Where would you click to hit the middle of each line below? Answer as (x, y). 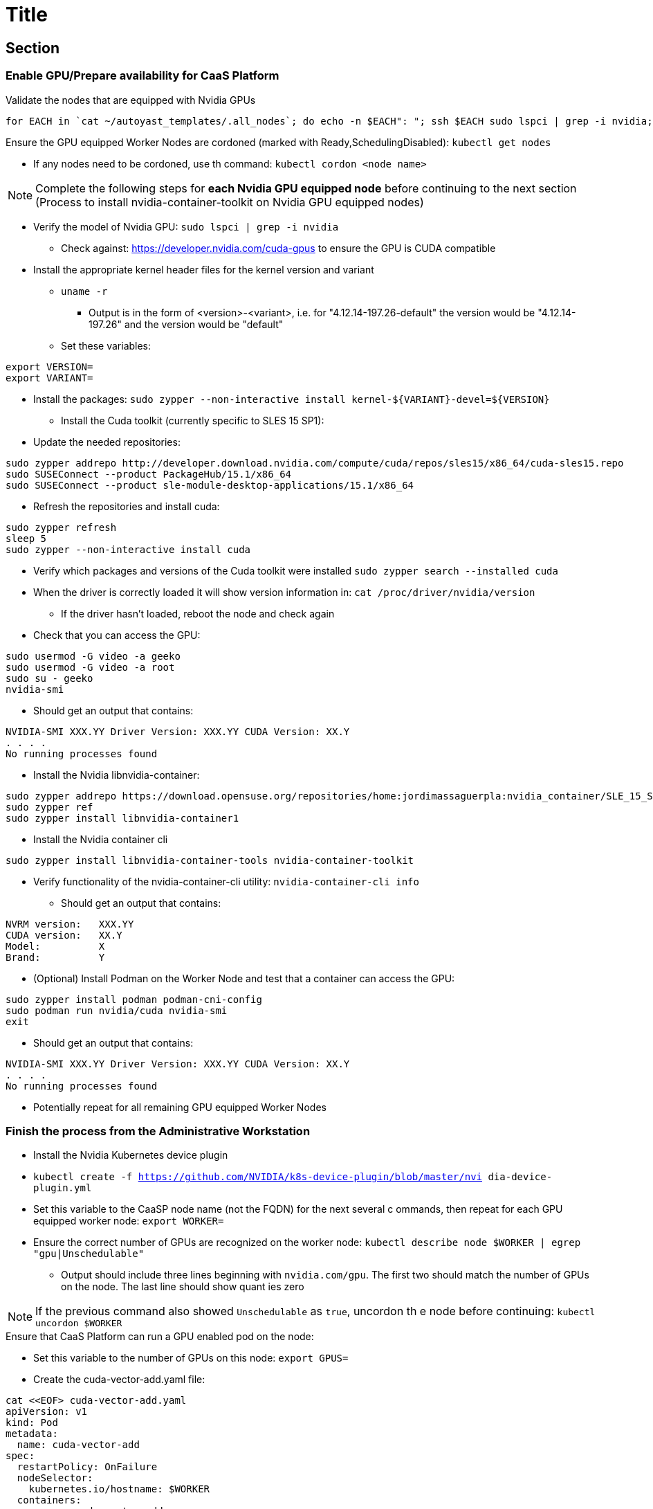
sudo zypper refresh (61, 527)
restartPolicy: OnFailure (87, 1467)
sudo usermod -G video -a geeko (93, 656)
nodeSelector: (55, 1478)
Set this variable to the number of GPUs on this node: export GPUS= (191, 1358)
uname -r (84, 291)
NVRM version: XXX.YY (70, 924)
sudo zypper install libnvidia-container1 (122, 818)
